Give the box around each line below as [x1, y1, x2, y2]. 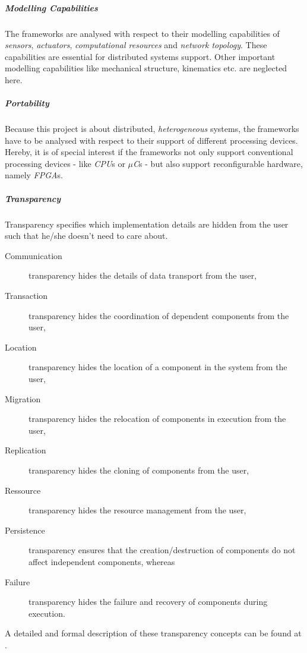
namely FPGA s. [5, 169, 63, 181]
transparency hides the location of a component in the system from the [29, 361, 287, 373]
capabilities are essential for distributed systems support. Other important [5, 50, 276, 62]
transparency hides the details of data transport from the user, [29, 269, 257, 282]
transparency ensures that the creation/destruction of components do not [29, 544, 296, 556]
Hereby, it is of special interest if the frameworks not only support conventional [5, 146, 293, 158]
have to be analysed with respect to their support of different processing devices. [5, 134, 298, 146]
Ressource [5, 484, 41, 496]
